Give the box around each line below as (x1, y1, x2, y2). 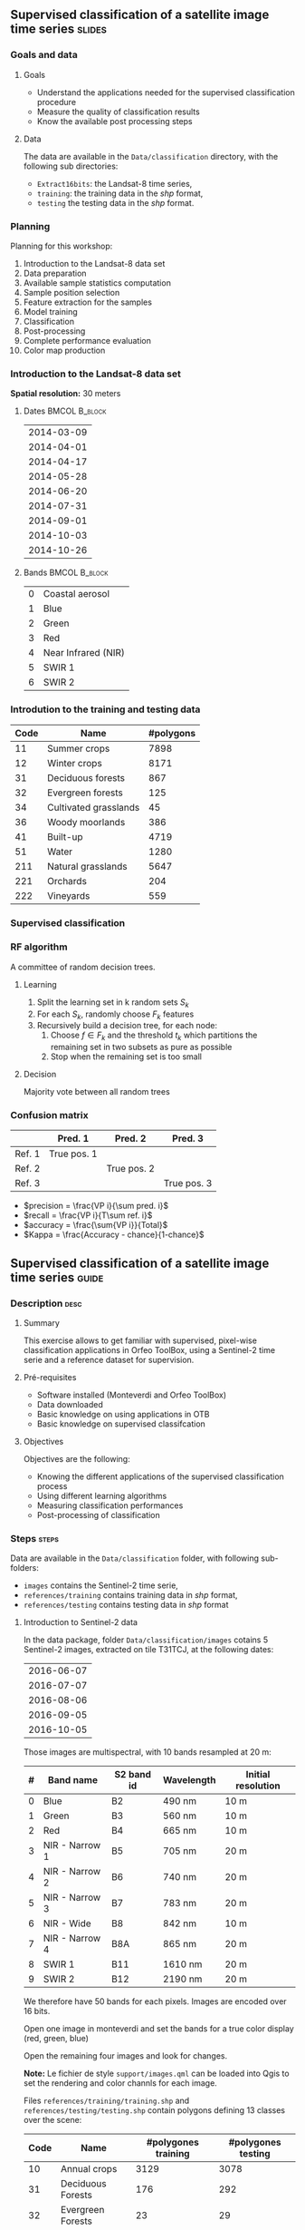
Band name (47, 1774, 99, 1787)
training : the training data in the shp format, (36, 188, 204, 199)
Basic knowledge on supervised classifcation (36, 1418, 206, 1429)
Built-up (47, 830, 84, 842)
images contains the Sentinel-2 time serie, (23, 1580, 179, 1591)
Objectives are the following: (23, 1454, 130, 1465)
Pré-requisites (23, 1372, 77, 1383)
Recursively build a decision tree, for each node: (36, 1020, 218, 1031)
